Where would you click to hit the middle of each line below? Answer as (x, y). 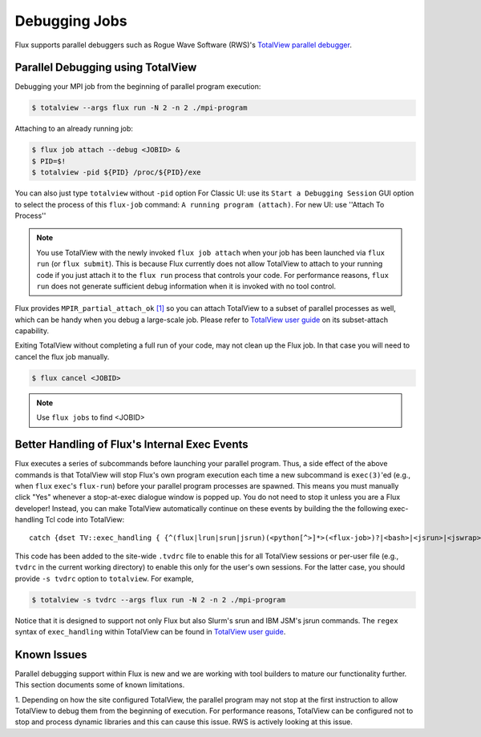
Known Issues (51, 654)
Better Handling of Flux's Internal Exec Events (131, 445)
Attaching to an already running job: (74, 129)
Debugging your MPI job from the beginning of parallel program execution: (138, 87)
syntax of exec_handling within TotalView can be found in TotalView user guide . (150, 632)
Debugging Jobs (71, 21)
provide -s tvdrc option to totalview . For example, (104, 578)
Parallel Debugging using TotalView (106, 68)
